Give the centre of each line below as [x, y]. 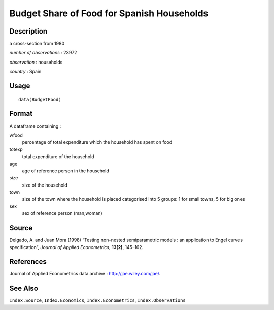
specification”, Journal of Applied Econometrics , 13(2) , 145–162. [76, 247]
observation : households [36, 62]
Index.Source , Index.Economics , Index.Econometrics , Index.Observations [97, 300]
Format [21, 114]
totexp [16, 149]
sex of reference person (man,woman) [62, 213]
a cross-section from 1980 [37, 44]
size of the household [45, 185]
